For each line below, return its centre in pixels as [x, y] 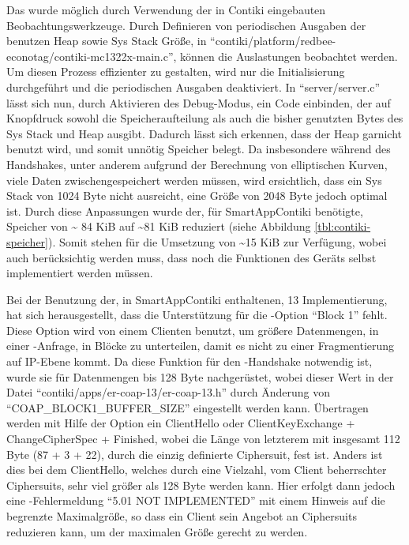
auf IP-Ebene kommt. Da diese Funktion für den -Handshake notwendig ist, [189, 361]
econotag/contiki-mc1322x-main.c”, [92, 56]
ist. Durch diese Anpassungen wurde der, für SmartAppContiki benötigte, [185, 210]
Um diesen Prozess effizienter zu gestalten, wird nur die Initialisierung [176, 71]
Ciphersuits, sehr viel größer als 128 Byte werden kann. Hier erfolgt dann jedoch [201, 485]
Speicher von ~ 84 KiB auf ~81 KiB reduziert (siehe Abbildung [159, 226]
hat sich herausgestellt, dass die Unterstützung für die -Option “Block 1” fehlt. [197, 315]
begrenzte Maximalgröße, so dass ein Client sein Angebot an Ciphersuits [182, 516]
